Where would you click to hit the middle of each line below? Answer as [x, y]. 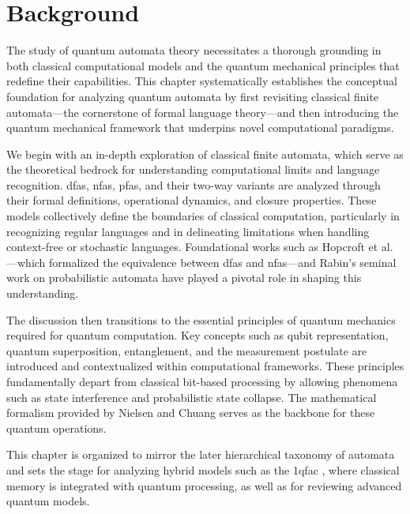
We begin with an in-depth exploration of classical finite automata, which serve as [205, 154]
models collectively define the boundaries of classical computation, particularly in [203, 216]
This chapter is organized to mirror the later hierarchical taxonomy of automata [201, 454]
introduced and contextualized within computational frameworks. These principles [205, 366]
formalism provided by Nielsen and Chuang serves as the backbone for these [191, 413]
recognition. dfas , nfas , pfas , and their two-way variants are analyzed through [194, 184]
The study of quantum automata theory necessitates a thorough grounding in [194, 50]
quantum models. [48, 501]
